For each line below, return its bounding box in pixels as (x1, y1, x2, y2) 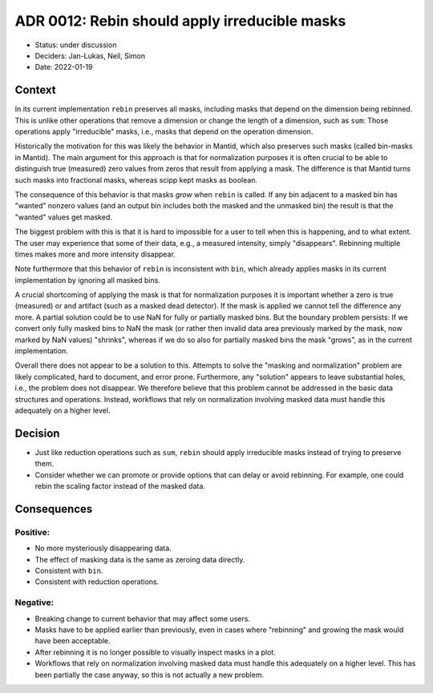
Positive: (14, 526, 51, 538)
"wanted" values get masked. (14, 212, 112, 222)
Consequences (14, 502, 93, 516)
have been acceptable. (34, 636, 111, 646)
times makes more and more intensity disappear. (14, 249, 176, 259)
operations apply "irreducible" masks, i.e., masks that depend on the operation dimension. (14, 127, 314, 136)
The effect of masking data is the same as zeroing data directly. (34, 554, 245, 564)
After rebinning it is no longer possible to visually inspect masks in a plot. (34, 647, 276, 657)
